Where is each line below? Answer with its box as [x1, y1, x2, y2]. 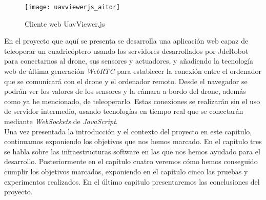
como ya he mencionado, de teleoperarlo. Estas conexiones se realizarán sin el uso [4, 95, 260, 106]
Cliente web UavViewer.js [25, 18, 105, 29]
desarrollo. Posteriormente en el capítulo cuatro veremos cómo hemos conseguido [4, 156, 258, 167]
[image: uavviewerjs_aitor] [25, 4, 120, 11]
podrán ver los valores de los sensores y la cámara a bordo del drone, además [4, 86, 246, 96]
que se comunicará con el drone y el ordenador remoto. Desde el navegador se [4, 75, 248, 86]
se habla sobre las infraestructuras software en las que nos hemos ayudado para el [4, 146, 260, 156]
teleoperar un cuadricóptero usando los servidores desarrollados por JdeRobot [4, 45, 249, 56]
